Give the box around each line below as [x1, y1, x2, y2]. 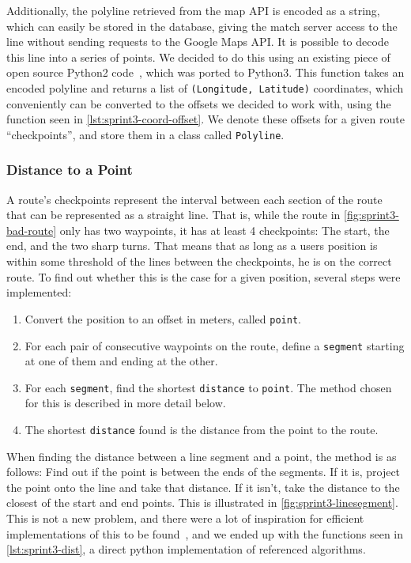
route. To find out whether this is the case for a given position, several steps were [6, 268, 401, 285]
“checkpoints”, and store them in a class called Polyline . [6, 126, 285, 142]
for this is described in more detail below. [25, 395, 226, 411]
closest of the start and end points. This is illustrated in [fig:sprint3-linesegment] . [6, 494, 398, 511]
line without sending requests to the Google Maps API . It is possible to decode [6, 33, 389, 50]
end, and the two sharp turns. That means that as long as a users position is [6, 237, 378, 254]
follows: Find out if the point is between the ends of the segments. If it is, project [6, 463, 401, 480]
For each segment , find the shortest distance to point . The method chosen [25, 379, 392, 395]
